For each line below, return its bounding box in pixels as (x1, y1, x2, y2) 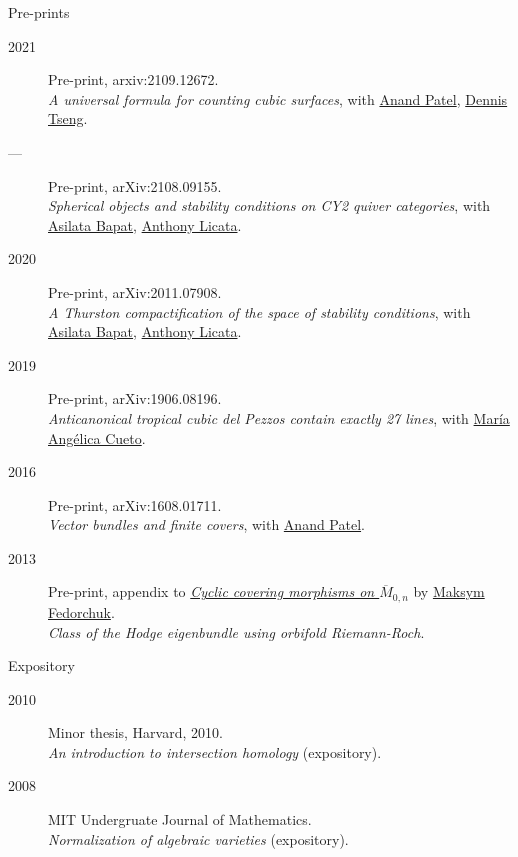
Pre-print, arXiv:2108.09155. (48, 175, 222, 196)
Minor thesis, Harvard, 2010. (48, 722, 223, 743)
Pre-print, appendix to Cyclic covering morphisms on (48, 581, 375, 602)
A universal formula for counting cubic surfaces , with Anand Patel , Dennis (48, 88, 508, 109)
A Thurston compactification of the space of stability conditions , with (48, 301, 471, 322)
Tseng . (48, 108, 88, 129)
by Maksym (413, 581, 485, 602)
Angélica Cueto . (48, 427, 146, 448)
